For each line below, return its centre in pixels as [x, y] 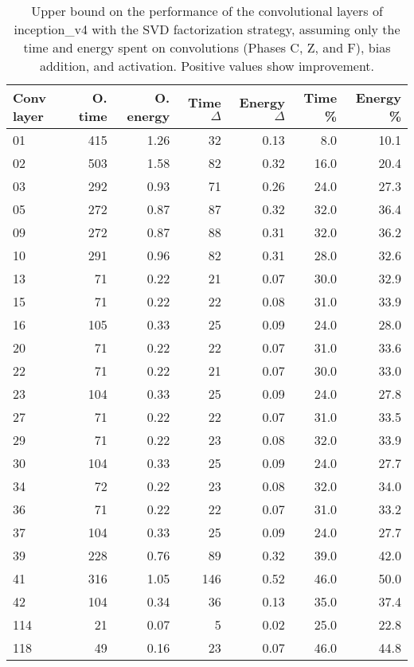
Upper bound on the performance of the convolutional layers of [207, 11]
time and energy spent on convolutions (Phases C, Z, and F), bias [207, 47]
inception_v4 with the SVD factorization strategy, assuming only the [207, 29]
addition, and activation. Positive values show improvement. [207, 66]
